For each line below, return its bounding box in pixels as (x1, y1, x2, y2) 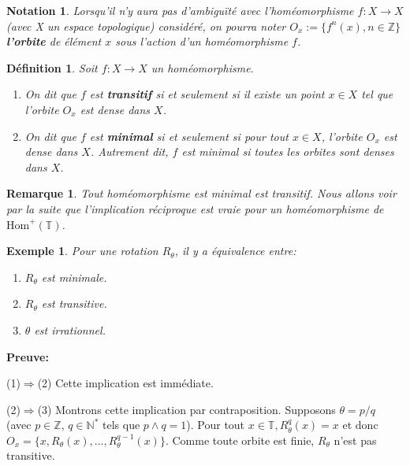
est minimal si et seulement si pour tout (89, 128, 289, 144)
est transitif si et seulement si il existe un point (89, 86, 325, 102)
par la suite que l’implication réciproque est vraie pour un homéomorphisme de (6, 200, 384, 216)
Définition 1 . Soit (6, 59, 98, 76)
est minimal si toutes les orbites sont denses (181, 143, 394, 160)
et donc (342, 416, 378, 433)
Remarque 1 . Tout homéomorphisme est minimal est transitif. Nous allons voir (6, 185, 397, 202)
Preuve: (6, 348, 49, 364)
